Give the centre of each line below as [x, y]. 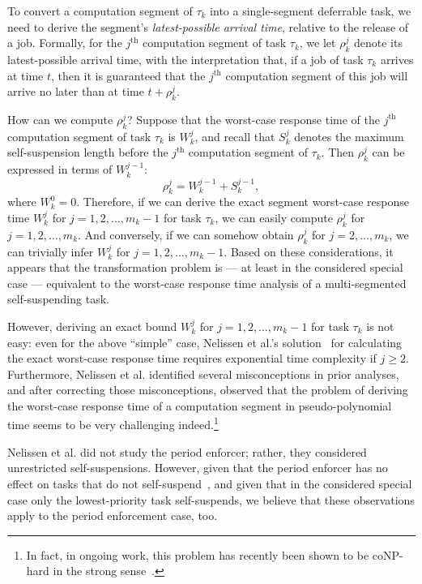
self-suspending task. [58, 299]
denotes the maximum [349, 136]
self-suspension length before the [88, 152]
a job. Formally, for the [65, 43]
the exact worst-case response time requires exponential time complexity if [192, 358]
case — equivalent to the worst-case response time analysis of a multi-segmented [207, 283]
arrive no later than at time [76, 91]
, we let [318, 43]
